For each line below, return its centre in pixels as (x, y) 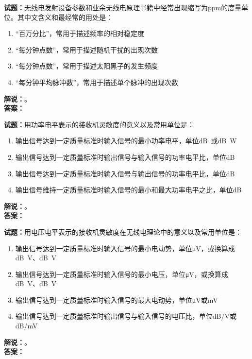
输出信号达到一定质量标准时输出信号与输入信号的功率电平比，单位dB (125, 157)
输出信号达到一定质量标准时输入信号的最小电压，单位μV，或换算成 (122, 274)
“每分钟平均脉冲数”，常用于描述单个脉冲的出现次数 (97, 82)
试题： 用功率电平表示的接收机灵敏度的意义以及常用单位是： (99, 124)
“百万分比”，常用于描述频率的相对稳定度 (80, 33)
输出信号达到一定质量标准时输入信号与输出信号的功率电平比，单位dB (125, 173)
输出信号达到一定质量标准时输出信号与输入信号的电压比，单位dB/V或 (126, 316)
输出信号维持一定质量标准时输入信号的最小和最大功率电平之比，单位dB (128, 190)
